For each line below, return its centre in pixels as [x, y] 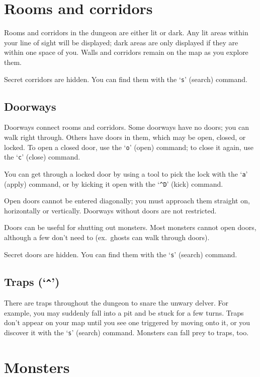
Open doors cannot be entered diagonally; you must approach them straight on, [127, 201]
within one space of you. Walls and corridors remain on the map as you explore [126, 52]
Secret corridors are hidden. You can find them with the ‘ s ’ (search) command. [126, 79]
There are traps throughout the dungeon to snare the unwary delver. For [116, 302]
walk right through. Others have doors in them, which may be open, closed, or [125, 137]
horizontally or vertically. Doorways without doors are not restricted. [110, 210]
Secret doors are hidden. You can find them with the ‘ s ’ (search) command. [121, 254]
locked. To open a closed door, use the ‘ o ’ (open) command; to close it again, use [129, 147]
